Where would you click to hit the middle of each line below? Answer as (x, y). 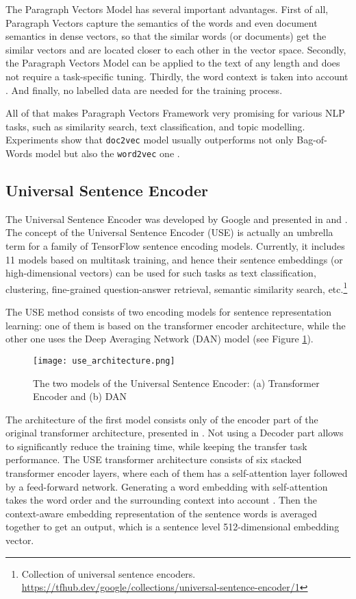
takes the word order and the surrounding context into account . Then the (161, 500)
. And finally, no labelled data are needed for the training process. (144, 90)
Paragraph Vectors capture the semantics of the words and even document (162, 22)
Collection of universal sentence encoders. (109, 573)
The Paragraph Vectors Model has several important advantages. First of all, (167, 9)
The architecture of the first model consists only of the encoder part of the (162, 419)
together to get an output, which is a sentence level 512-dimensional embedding (173, 527)
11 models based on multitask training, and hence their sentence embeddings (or (174, 259)
